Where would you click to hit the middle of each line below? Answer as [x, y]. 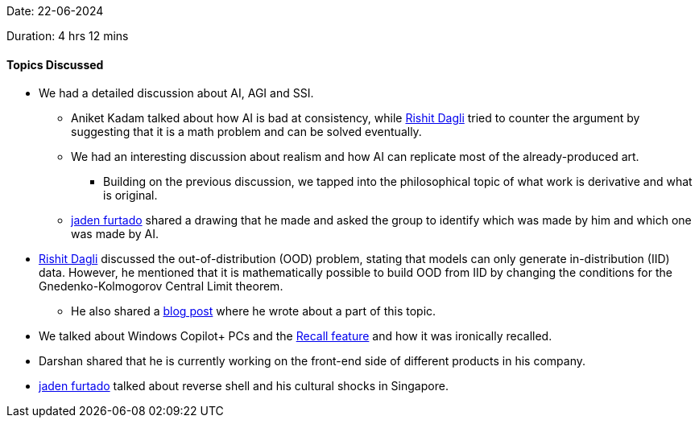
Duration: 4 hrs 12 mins [68, 36]
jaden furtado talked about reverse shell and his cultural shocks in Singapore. [244, 386]
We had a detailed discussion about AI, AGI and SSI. [176, 93]
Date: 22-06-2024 [55, 11]
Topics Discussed [55, 64]
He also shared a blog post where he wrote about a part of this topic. [254, 311]
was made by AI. [115, 234]
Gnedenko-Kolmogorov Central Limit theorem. [161, 286]
